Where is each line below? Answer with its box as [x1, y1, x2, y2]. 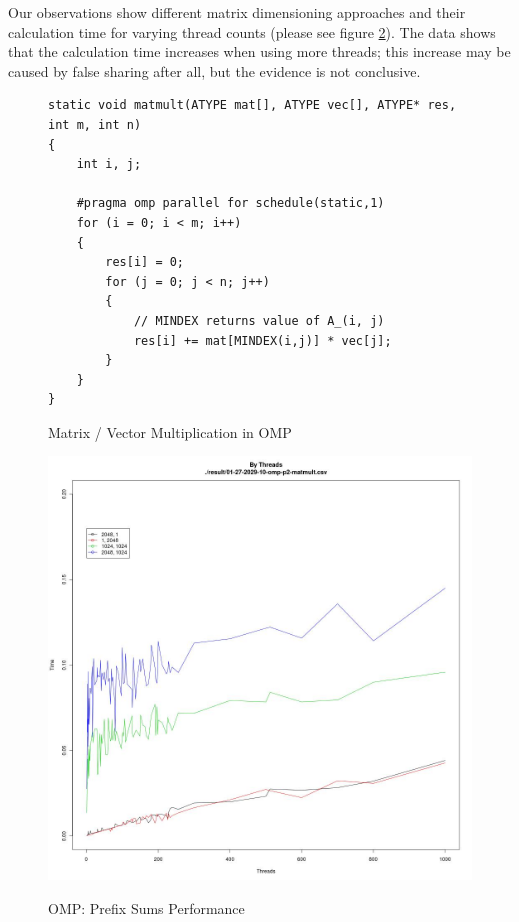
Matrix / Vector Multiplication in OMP [48, 421, 292, 442]
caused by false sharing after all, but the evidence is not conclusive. [8, 60, 421, 81]
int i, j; [76, 157, 142, 172]
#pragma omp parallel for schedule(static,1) [76, 196, 385, 211]
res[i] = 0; [105, 255, 185, 270]
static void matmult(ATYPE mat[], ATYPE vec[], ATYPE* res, [48, 98, 457, 113]
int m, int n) [48, 117, 142, 132]
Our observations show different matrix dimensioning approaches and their [8, 2, 466, 22]
